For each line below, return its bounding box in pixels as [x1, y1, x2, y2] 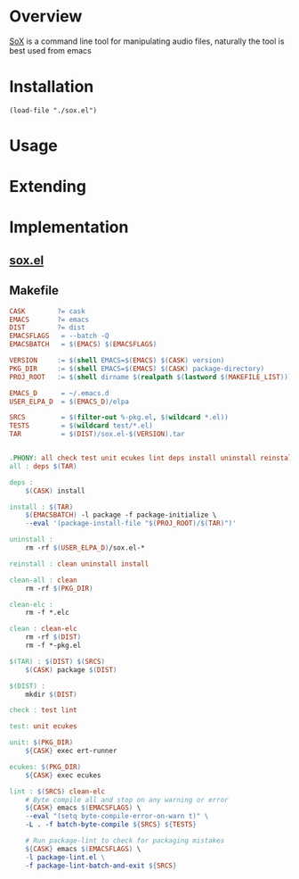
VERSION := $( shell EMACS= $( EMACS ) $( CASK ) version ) [9, 356, 225, 365]
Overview [9, 6, 83, 27]
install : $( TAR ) [9, 502, 74, 511]
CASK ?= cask [9, 306, 86, 316]
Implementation [9, 217, 129, 237]
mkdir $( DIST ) [25, 690, 77, 699]
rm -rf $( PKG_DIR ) [25, 584, 93, 593]
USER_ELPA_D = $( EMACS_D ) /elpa [9, 397, 129, 406]
